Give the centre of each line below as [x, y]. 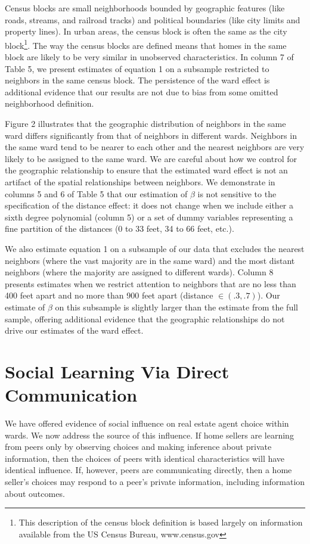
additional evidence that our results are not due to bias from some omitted [142, 91]
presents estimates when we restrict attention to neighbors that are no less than [151, 283]
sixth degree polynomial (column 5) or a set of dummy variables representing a [149, 217]
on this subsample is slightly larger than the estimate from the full [176, 307]
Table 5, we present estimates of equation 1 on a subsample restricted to [137, 68]
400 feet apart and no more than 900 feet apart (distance [109, 295]
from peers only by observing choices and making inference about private [138, 447]
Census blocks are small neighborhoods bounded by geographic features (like [145, 8]
